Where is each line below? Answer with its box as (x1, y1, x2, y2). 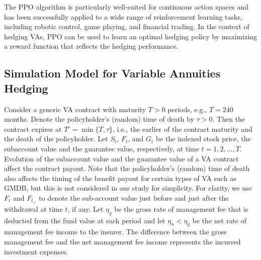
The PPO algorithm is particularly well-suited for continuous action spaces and (4, 2, 248, 12)
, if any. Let (67, 203, 104, 214)
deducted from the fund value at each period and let (4, 215, 165, 225)
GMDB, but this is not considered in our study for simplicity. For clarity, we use (4, 183, 252, 193)
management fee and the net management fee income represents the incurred (4, 236, 241, 246)
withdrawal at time (4, 203, 63, 214)
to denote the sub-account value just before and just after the (39, 192, 229, 203)
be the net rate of (192, 215, 246, 225)
